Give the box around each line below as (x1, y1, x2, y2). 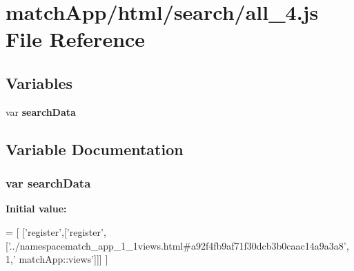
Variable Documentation (6, 138, 184, 159)
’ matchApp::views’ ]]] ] (12, 252, 108, 266)
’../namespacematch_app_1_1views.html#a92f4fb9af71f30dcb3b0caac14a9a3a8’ (8, 238, 346, 252)
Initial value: (6, 201, 67, 216)
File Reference (6, 25, 146, 53)
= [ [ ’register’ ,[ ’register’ (6, 224, 104, 239)
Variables (6, 72, 73, 93)
